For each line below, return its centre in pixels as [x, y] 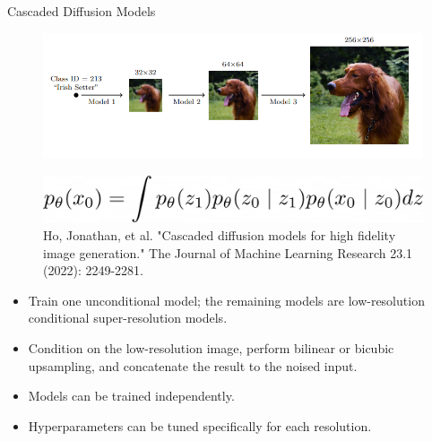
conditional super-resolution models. [128, 318]
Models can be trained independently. [131, 396]
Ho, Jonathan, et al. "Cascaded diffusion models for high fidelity [220, 235]
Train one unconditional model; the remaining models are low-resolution [226, 300]
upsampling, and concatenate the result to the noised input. [193, 365]
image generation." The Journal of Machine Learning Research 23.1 [228, 252]
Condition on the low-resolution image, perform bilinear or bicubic [211, 347]
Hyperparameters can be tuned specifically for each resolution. [200, 425]
